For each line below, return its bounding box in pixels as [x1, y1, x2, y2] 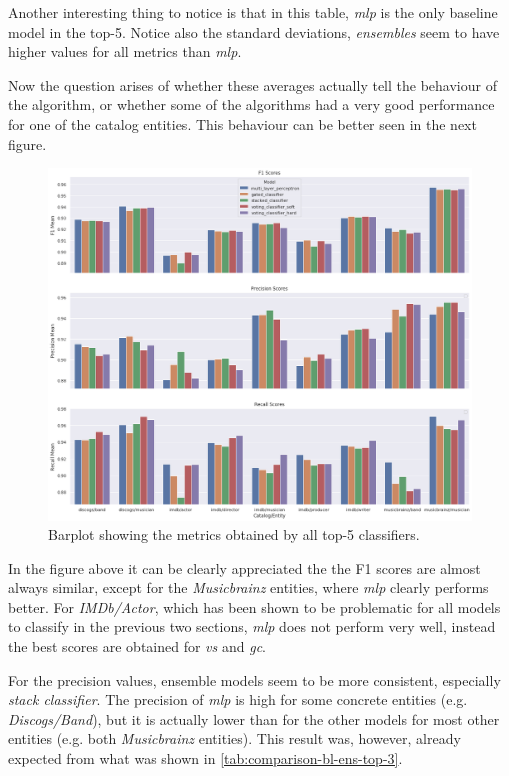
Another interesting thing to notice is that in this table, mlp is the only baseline [8, 2, 498, 22]
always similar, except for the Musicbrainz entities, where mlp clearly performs [8, 577, 489, 598]
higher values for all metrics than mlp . [8, 41, 242, 62]
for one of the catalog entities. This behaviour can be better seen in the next [8, 113, 477, 134]
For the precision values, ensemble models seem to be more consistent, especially [8, 669, 501, 690]
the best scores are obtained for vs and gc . [8, 636, 266, 657]
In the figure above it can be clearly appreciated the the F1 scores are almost [8, 557, 481, 578]
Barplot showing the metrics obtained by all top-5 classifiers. [48, 524, 420, 545]
